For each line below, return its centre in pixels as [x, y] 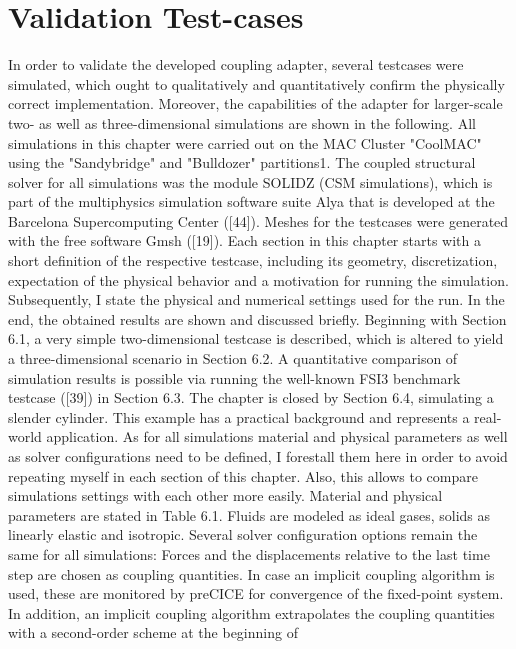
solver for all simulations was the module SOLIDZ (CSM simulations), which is [250, 181]
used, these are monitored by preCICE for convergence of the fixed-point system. [256, 593]
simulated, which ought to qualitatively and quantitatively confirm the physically [256, 83]
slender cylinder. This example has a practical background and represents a [239, 416]
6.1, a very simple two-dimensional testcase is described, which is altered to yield [256, 338]
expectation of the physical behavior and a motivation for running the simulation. [258, 279]
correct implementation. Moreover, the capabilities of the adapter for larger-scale [255, 103]
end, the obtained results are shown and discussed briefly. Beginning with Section [257, 318]
